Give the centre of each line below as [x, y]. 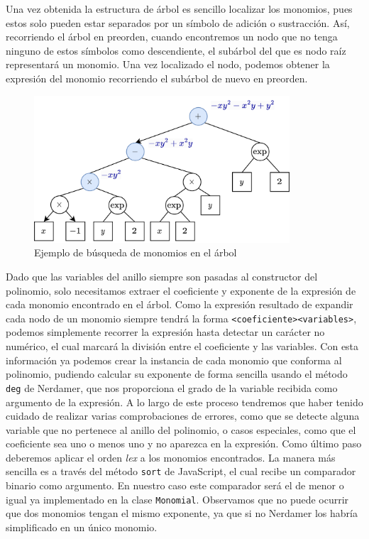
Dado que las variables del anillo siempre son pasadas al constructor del [162, 277]
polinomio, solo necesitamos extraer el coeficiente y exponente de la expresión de [181, 290]
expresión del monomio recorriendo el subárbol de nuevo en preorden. [157, 78]
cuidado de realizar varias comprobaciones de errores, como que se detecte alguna [183, 416]
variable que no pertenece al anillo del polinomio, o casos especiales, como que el [181, 429]
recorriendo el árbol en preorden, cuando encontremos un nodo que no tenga [172, 37]
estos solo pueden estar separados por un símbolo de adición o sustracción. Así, [178, 22]
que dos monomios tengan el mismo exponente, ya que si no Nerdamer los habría [182, 513]
